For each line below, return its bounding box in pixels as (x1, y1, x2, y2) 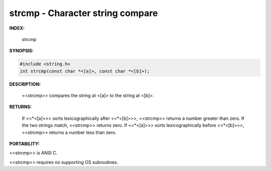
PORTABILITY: (9, 141, 40, 147)
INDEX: (9, 25, 25, 31)
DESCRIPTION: (9, 81, 41, 87)
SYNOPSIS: (9, 48, 34, 54)
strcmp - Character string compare (9, 8, 158, 19)
